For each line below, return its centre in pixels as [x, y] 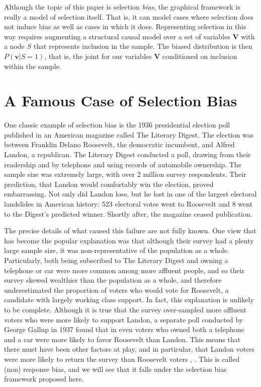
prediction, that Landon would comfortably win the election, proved [109, 184]
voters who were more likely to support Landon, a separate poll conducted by [124, 319]
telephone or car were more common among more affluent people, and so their [124, 270]
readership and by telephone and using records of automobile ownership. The [123, 164]
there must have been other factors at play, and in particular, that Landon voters [129, 349]
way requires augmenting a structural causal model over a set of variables [117, 36]
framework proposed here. [44, 379]
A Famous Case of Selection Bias [121, 101]
